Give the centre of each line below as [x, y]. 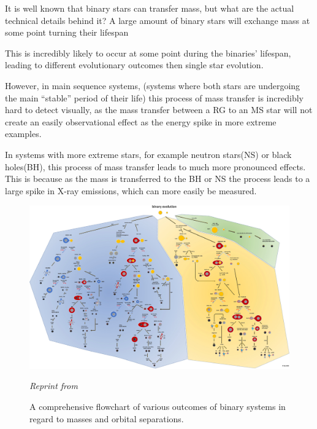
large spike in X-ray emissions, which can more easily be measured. [131, 190]
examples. [23, 134]
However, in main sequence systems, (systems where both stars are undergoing [153, 85]
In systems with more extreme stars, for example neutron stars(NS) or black [148, 154]
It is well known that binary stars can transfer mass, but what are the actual [150, 8]
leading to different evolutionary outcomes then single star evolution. [134, 65]
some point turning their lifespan [67, 32]
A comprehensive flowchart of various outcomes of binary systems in [158, 406]
